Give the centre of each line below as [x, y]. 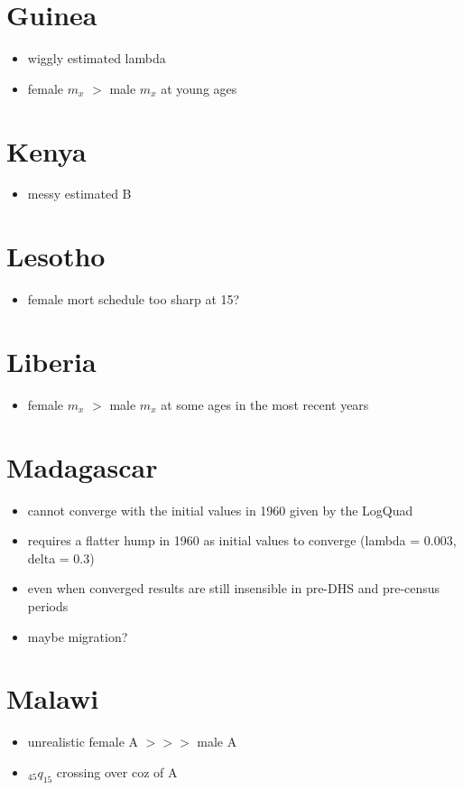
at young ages [199, 88]
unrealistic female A [83, 742]
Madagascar [82, 466]
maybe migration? [78, 636]
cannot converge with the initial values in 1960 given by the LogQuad [220, 510]
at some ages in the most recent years [265, 404]
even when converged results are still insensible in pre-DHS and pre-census [234, 588]
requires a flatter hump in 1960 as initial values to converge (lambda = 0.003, [242, 540]
